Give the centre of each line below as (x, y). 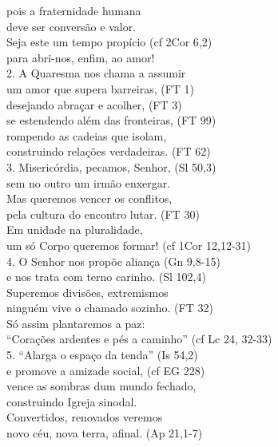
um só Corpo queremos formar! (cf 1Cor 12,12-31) (129, 245)
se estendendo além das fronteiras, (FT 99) (111, 120)
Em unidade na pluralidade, (75, 229)
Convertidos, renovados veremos (85, 417)
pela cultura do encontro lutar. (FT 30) (103, 214)
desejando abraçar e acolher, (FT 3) (94, 104)
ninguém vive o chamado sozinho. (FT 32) (110, 308)
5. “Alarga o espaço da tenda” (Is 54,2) (102, 355)
